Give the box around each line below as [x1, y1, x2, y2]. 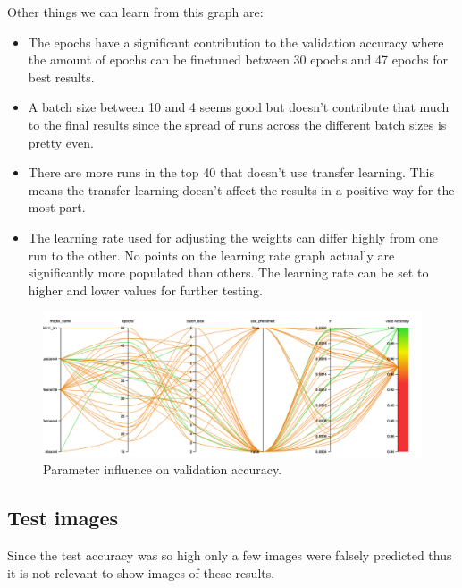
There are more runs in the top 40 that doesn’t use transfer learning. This [28, 163, 434, 182]
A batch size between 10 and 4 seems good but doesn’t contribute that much [28, 98, 449, 116]
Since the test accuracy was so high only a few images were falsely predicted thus [7, 546, 452, 565]
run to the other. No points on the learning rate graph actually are [28, 245, 395, 264]
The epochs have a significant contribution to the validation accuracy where [28, 32, 444, 51]
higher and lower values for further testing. [28, 280, 263, 299]
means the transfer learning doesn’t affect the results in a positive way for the [28, 180, 455, 199]
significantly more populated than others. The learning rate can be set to [28, 263, 429, 282]
